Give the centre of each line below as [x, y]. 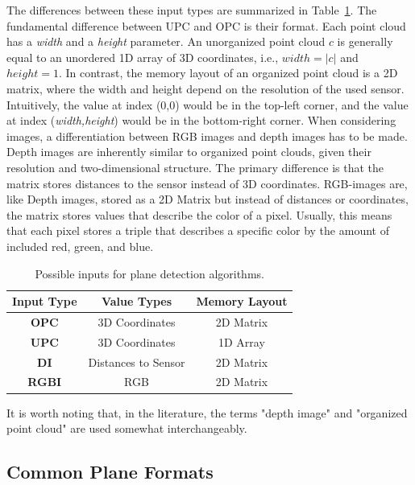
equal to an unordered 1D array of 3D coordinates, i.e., [143, 57]
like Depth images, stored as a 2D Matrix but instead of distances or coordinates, [207, 199]
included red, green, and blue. [80, 246]
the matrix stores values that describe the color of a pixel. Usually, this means [199, 214]
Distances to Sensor [137, 362]
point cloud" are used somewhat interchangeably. [127, 428]
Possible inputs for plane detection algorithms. [149, 273]
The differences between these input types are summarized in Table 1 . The [192, 10]
